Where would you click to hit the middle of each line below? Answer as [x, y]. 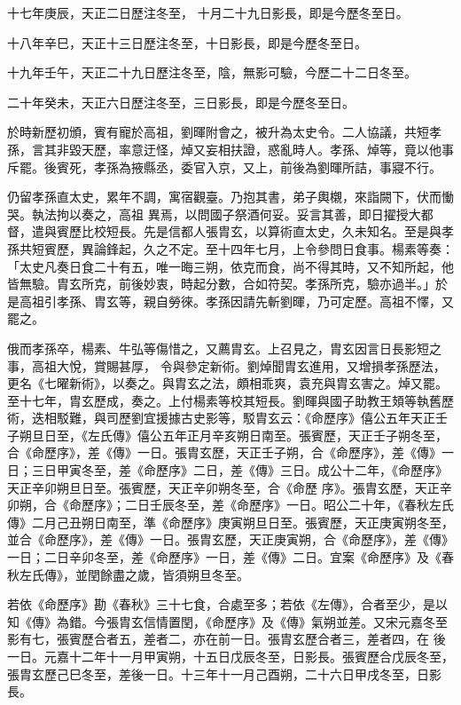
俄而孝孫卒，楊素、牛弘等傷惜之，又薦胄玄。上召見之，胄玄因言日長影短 [218, 348]
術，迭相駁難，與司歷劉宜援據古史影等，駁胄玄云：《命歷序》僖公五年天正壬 [227, 418]
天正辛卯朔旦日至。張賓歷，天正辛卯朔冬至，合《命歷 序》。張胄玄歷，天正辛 [230, 487]
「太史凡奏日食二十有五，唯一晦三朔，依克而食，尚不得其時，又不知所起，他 [230, 266]
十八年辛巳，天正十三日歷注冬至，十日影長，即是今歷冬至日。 [187, 42]
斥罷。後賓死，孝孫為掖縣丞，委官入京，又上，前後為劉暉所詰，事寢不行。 [224, 166]
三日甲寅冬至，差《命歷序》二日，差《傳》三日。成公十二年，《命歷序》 [239, 470]
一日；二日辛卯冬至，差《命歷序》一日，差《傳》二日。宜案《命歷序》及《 [224, 557]
